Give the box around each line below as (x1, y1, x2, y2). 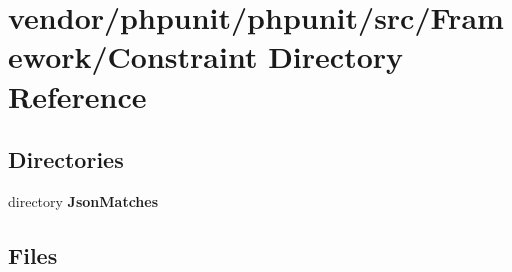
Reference (8, 75, 147, 116)
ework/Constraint (8, 36, 258, 77)
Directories (8, 144, 124, 175)
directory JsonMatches (8, 190, 159, 211)
